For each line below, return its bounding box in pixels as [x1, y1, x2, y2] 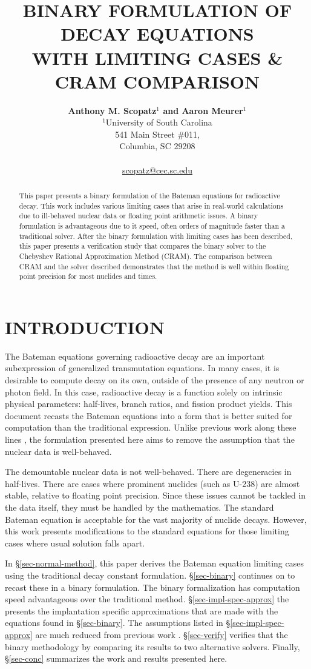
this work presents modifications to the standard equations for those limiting [5, 525, 289, 537]
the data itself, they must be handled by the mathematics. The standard [5, 501, 274, 514]
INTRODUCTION [5, 314, 165, 339]
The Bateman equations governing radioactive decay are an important [5, 349, 265, 362]
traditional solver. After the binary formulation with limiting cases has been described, [19, 230, 293, 241]
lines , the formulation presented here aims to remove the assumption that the [5, 433, 295, 446]
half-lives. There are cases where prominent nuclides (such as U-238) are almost [5, 477, 300, 489]
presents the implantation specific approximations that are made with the [5, 604, 278, 617]
